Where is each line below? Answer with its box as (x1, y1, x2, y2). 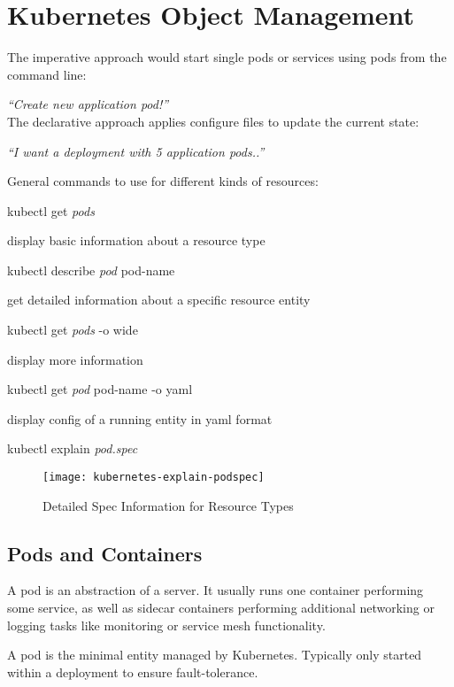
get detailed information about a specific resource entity (7, 290, 311, 309)
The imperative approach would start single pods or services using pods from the (7, 48, 447, 66)
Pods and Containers (7, 539, 203, 567)
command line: (7, 65, 87, 83)
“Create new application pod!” (7, 95, 169, 113)
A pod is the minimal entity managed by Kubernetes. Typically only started (7, 645, 422, 664)
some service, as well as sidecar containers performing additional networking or (7, 598, 435, 617)
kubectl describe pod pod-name (7, 260, 175, 279)
